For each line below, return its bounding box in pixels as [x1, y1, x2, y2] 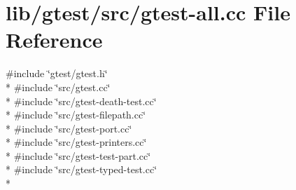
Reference [6, 25, 103, 54]
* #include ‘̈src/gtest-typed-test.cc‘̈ [6, 162, 157, 177]
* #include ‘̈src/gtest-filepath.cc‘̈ [6, 107, 146, 122]
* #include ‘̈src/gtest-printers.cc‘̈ [6, 135, 147, 149]
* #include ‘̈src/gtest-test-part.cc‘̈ [6, 148, 151, 163]
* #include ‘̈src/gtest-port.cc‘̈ [6, 121, 132, 135]
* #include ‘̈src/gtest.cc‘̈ [6, 79, 111, 94]
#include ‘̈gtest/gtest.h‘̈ [6, 66, 108, 81]
